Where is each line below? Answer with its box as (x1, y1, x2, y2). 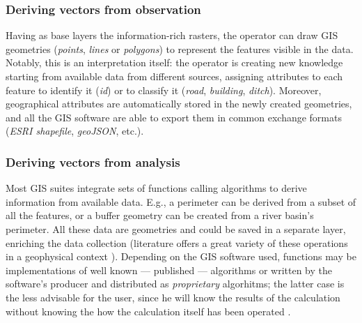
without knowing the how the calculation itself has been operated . (6, 303, 291, 318)
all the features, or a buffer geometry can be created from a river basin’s (6, 208, 314, 223)
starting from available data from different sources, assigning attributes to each (6, 69, 343, 83)
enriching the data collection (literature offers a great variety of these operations (6, 235, 348, 250)
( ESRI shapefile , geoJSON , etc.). (6, 123, 144, 138)
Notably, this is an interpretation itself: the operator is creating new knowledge (6, 55, 343, 70)
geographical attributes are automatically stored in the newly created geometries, (6, 96, 352, 111)
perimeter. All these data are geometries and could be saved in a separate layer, (6, 221, 346, 236)
